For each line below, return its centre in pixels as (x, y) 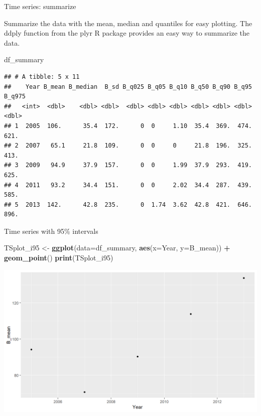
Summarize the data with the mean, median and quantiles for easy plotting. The (128, 23)
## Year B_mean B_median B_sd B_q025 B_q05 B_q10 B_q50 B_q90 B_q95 (128, 87)
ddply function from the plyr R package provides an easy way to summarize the (127, 33)
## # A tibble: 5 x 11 (42, 77)
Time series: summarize (40, 6)
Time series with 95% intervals (51, 231)
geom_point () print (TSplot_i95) (59, 258)
